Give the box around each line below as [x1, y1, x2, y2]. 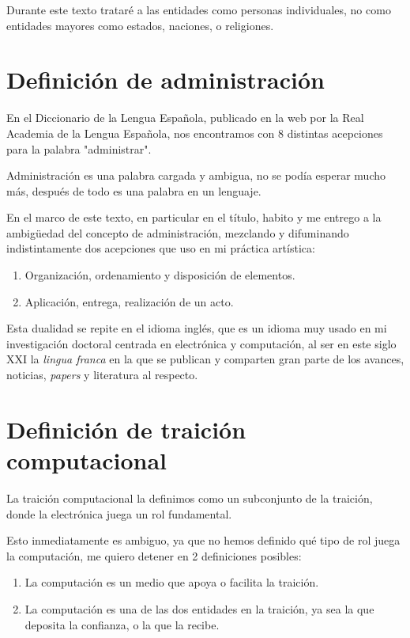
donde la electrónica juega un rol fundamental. [6, 505, 232, 522]
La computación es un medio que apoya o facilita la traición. [24, 574, 319, 591]
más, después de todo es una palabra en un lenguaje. [6, 182, 261, 199]
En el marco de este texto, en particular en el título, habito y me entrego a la [6, 209, 382, 226]
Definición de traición [6, 412, 246, 445]
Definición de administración [6, 63, 325, 96]
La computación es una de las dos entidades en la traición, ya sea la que [24, 600, 374, 617]
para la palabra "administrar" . [6, 140, 152, 157]
